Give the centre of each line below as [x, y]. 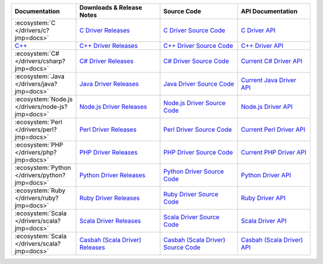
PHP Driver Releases [108, 152]
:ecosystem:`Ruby [40, 190]
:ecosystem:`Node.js [44, 99]
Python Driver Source [194, 172]
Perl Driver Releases [108, 130]
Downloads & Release [111, 7]
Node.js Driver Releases [113, 107]
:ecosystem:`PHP [39, 145]
